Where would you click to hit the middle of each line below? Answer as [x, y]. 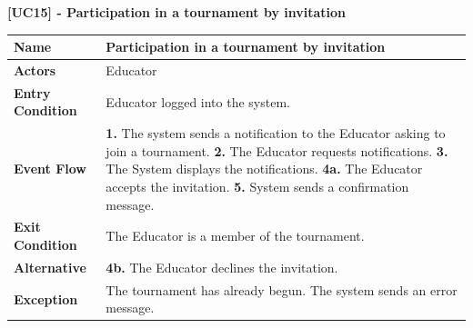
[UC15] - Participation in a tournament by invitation [176, 12]
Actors [35, 70]
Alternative [50, 267]
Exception [46, 298]
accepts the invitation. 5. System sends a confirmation [257, 186]
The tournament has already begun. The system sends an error [282, 289]
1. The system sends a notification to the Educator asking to [276, 133]
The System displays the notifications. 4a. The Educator [264, 169]
